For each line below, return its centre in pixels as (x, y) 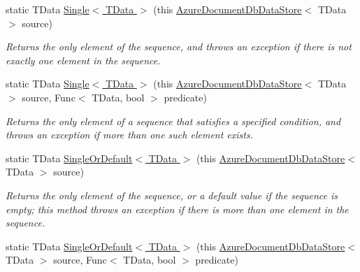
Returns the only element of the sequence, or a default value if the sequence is (172, 195)
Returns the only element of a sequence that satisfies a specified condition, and (173, 121)
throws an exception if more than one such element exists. (129, 135)
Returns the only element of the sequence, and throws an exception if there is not (179, 46)
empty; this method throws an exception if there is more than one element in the (177, 209)
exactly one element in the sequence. (83, 60)
